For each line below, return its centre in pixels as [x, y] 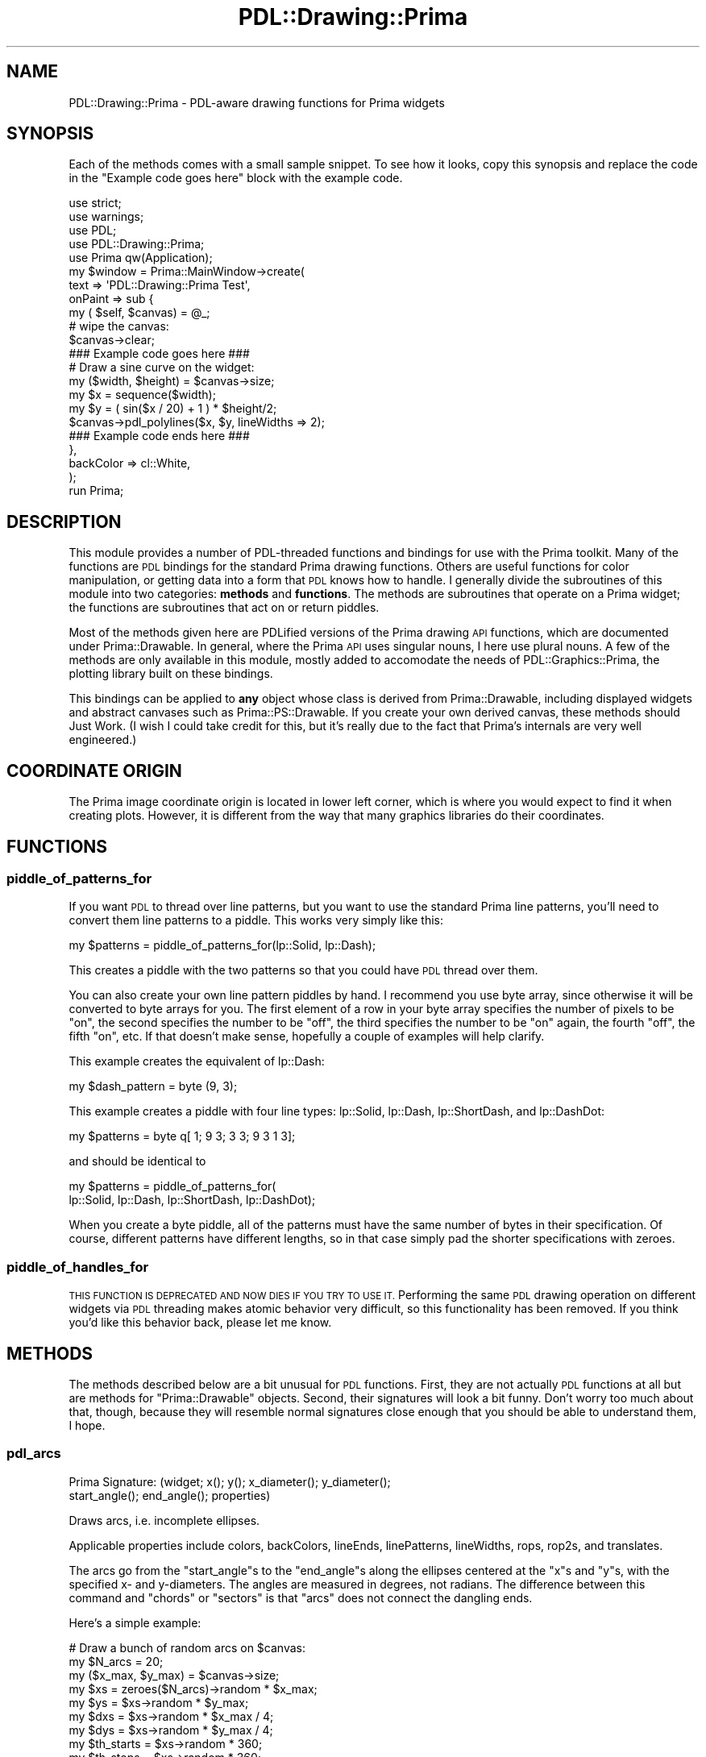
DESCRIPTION [64, 521]
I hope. [87, 1425]
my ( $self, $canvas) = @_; [139, 313]
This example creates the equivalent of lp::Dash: [197, 1061]
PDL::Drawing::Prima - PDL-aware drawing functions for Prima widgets [257, 102]
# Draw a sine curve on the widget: [162, 368]
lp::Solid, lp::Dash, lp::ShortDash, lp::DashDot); [192, 1200]
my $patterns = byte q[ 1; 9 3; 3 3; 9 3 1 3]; [182, 1136]
